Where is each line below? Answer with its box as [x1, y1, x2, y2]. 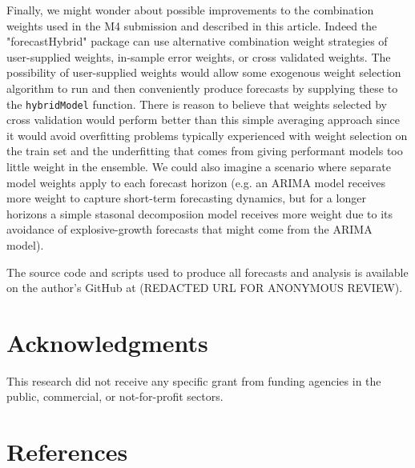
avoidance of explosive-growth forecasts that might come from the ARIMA [6, 221, 373, 238]
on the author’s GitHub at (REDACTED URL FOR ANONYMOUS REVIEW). [6, 279, 403, 296]
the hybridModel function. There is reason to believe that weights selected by [6, 95, 387, 112]
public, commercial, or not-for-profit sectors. [6, 388, 224, 405]
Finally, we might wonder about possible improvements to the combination [6, 2, 374, 18]
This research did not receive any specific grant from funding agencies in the [6, 372, 381, 389]
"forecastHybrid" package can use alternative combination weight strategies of [6, 33, 388, 50]
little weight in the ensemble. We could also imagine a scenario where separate [6, 158, 391, 174]
